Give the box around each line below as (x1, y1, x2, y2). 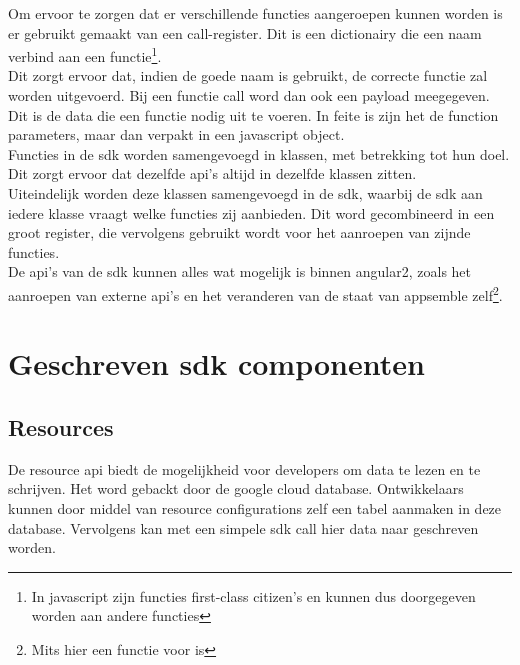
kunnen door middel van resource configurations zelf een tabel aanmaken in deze (8, 497, 502, 518)
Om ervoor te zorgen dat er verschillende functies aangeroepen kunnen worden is (8, 3, 503, 23)
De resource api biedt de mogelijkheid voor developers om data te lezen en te (8, 458, 481, 479)
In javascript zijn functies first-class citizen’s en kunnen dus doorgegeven (31, 585, 476, 606)
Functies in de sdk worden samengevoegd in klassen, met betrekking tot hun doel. (8, 143, 510, 164)
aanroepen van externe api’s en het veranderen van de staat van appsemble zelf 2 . (8, 281, 503, 305)
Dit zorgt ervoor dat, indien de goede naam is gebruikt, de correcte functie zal (8, 65, 488, 86)
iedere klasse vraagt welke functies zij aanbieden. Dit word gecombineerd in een (8, 202, 495, 223)
